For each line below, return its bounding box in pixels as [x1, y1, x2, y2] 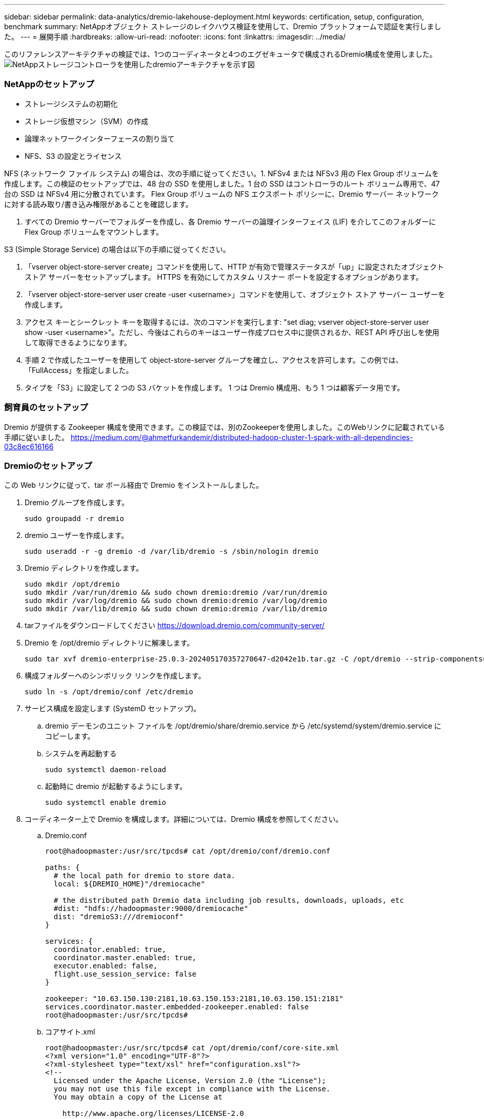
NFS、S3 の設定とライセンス [25, 151, 122, 160]
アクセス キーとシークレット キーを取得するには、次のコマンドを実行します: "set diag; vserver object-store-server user [25, 317, 429, 326]
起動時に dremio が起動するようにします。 [45, 782, 187, 791]
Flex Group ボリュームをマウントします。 [25, 227, 163, 236]
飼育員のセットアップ [4, 402, 88, 413]
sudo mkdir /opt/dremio [25, 580, 120, 589]
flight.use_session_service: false [53, 970, 197, 979]
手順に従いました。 [4, 432, 69, 442]
